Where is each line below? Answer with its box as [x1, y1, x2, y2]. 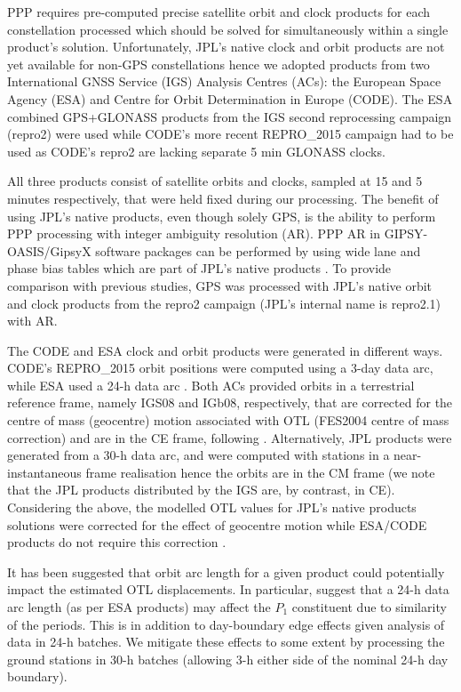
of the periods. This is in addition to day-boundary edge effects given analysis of [7, 615, 445, 633]
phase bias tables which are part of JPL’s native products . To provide [7, 259, 392, 278]
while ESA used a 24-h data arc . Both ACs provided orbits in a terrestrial [7, 375, 415, 394]
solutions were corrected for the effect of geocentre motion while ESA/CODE [7, 515, 427, 534]
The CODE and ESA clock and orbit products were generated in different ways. [7, 341, 443, 359]
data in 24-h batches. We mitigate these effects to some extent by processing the [7, 632, 445, 651]
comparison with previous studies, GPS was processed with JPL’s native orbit [7, 276, 433, 294]
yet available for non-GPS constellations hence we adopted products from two [7, 54, 430, 73]
